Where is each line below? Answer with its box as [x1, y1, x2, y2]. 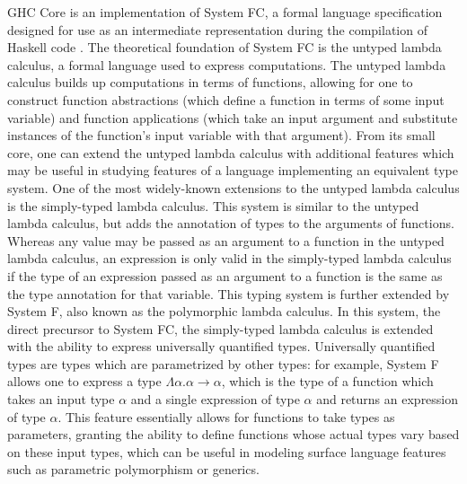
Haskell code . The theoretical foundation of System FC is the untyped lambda [7, 38, 442, 57]
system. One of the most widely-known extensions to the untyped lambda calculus [7, 178, 460, 197]
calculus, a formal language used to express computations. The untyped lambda [7, 55, 446, 74]
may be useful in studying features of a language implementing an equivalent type [7, 161, 458, 180]
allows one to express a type [7, 372, 162, 391]
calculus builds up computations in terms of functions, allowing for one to [7, 73, 413, 92]
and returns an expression [316, 390, 459, 409]
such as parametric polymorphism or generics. [7, 460, 260, 479]
